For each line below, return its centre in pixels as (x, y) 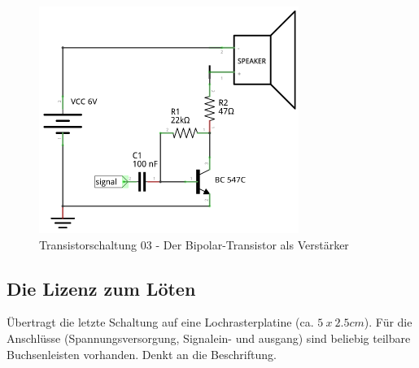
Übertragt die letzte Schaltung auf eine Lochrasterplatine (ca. (160, 322)
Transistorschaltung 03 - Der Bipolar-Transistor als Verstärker (194, 244)
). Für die (388, 322)
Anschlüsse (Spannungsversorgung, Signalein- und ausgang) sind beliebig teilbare (209, 338)
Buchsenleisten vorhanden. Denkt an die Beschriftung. (142, 354)
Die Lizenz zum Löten (101, 288)
